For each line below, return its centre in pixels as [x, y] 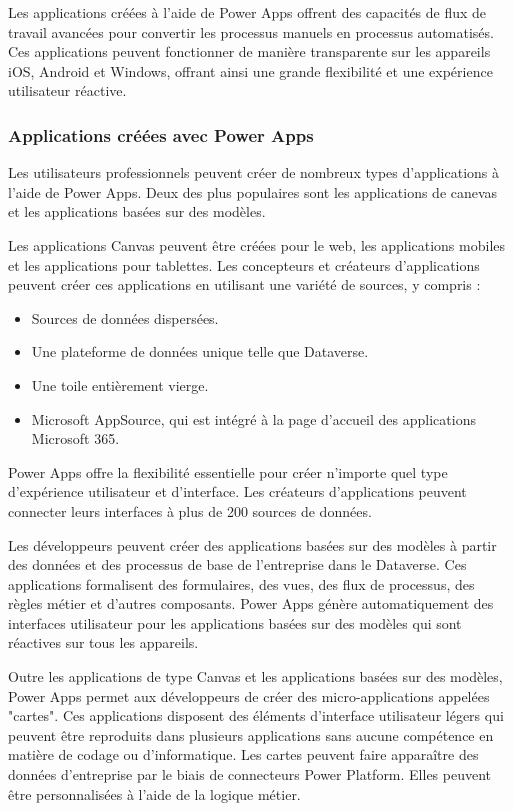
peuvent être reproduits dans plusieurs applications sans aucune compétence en [251, 734]
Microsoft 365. [75, 438]
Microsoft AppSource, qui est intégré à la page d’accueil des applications [253, 418]
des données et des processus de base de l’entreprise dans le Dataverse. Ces [237, 564]
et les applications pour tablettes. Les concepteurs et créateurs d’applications [244, 264]
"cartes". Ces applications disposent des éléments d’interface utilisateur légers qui [256, 715]
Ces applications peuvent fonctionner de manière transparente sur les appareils [249, 51]
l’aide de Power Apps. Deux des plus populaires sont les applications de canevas [253, 191]
